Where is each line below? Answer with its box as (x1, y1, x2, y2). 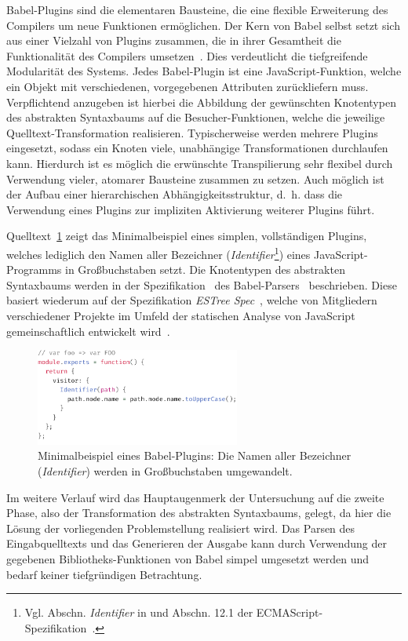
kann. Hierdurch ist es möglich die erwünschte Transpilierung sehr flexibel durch (6, 155, 393, 171)
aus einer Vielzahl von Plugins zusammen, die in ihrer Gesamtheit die (6, 32, 341, 49)
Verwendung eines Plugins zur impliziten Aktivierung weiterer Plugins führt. (6, 201, 375, 217)
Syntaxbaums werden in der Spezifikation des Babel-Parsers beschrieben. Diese (6, 276, 397, 293)
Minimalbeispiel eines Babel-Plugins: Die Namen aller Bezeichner (38, 447, 352, 464)
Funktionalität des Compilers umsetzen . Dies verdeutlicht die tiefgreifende (6, 47, 368, 64)
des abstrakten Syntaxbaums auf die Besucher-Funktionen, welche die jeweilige (6, 109, 385, 126)
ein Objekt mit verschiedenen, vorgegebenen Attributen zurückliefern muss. (6, 78, 369, 94)
